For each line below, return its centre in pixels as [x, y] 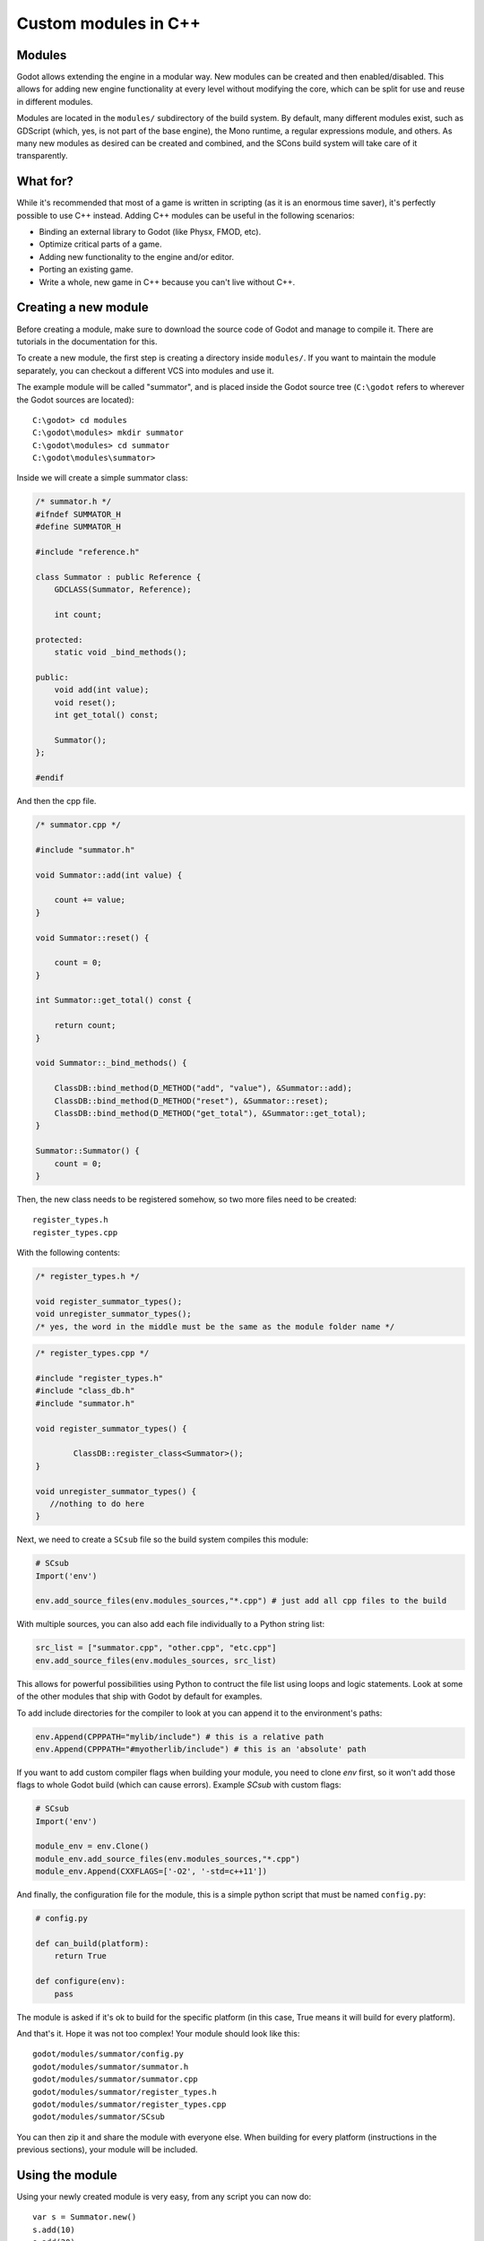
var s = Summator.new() [85, 2217]
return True [81, 1956]
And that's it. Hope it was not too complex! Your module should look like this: [158, 2033]
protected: [59, 640]
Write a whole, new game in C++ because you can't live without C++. [167, 281]
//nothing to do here [97, 1503]
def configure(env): [80, 1981]
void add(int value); [102, 690]
